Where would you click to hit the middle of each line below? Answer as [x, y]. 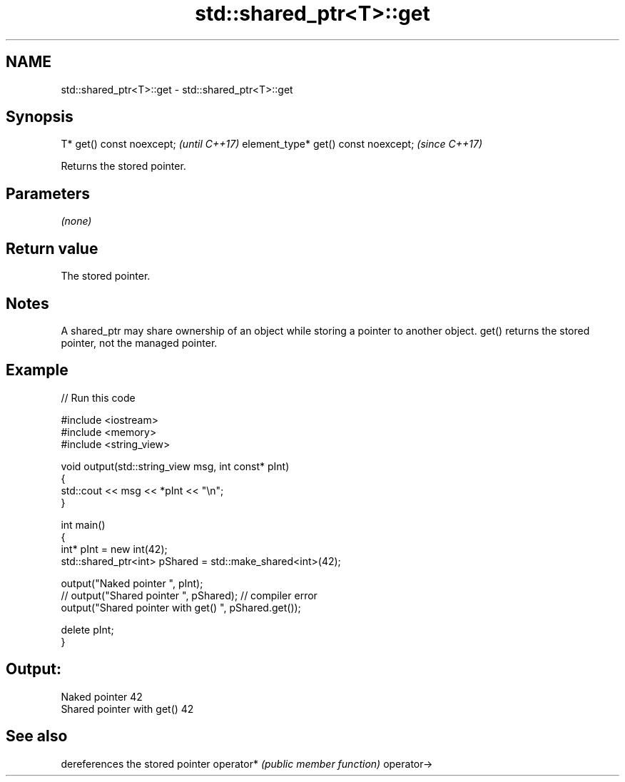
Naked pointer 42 [102, 696]
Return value [52, 248]
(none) [76, 221]
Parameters [48, 193]
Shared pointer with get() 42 [127, 709]
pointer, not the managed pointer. [139, 342]
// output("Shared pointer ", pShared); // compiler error [189, 595]
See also [37, 736]
